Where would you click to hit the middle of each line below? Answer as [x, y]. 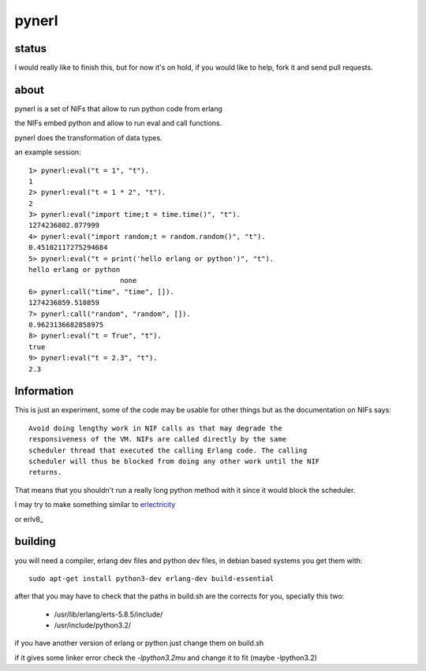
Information [44, 391]
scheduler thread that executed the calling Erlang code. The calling [168, 450]
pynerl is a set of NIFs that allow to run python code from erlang [118, 108]
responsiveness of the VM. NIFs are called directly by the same [158, 439]
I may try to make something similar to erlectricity [95, 505]
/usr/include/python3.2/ [93, 625]
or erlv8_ [29, 519]
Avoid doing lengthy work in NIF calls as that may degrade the [156, 428]
